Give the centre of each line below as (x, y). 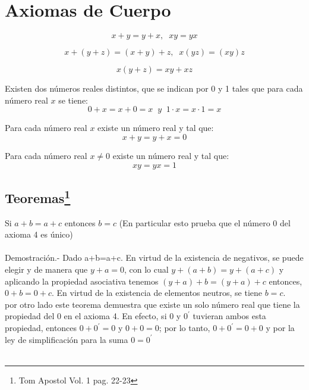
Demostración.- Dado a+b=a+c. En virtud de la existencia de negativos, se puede (154, 258)
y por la (280, 328)
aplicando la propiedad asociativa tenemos (82, 281)
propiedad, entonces (41, 328)
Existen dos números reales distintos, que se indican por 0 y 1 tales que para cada (154, 88)
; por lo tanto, (185, 328)
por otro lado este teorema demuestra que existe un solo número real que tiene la (152, 304)
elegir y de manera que (46, 269)
